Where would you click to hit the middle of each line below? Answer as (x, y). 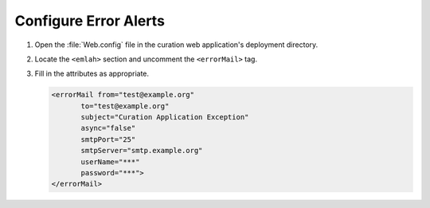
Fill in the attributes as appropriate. (92, 74)
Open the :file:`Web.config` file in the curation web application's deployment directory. (176, 45)
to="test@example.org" (125, 106)
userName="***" (110, 162)
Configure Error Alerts (90, 21)
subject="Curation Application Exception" (165, 117)
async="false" (108, 128)
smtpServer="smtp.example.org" (142, 151)
